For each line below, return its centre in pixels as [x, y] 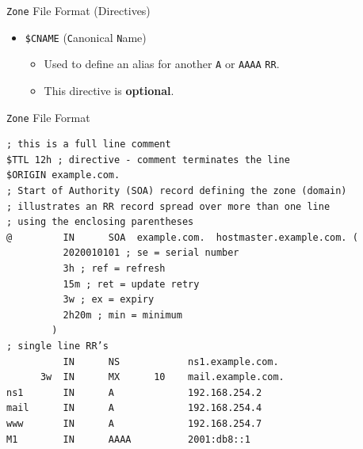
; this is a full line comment [89, 145]
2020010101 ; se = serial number [151, 253]
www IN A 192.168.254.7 [134, 423]
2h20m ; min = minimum [122, 315]
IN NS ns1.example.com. [171, 361]
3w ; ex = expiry [109, 300]
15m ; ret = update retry [131, 284]
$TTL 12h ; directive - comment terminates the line [148, 160]
